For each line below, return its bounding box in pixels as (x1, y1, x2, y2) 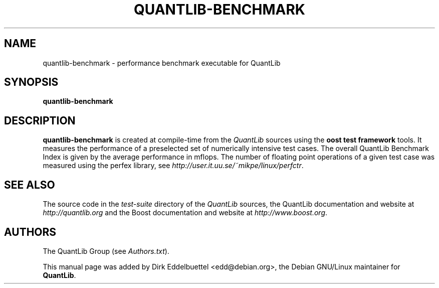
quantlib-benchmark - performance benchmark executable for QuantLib (43, 58, 281, 67)
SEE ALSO (4, 178, 55, 191)
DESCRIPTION (4, 114, 76, 127)
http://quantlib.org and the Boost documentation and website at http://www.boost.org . (43, 208, 328, 217)
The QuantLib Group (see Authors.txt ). (43, 246, 169, 255)
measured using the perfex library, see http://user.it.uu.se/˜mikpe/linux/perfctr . (43, 161, 304, 170)
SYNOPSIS (4, 76, 59, 89)
